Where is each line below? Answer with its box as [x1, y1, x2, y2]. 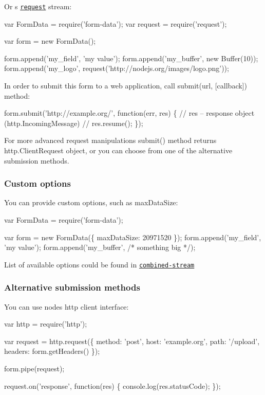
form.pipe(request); [4, 363, 65, 374]
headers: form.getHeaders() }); [4, 346, 100, 356]
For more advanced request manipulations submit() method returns [4, 135, 217, 146]
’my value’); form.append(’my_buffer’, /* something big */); [4, 242, 196, 253]
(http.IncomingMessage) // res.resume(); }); [4, 117, 143, 128]
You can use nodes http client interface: [4, 301, 129, 312]
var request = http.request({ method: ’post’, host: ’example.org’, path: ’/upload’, [4, 335, 260, 346]
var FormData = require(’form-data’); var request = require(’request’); [4, 18, 227, 29]
